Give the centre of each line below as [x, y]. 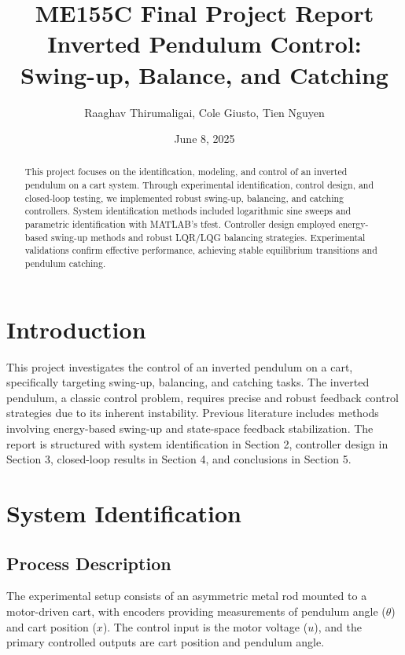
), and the [338, 626]
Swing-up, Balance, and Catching [204, 74]
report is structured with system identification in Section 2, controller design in [197, 443]
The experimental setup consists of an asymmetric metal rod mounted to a [187, 596]
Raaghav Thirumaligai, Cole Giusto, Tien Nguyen [204, 112]
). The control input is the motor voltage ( [205, 626]
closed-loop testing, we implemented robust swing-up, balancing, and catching [184, 198]
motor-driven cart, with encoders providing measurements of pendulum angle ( [196, 611]
